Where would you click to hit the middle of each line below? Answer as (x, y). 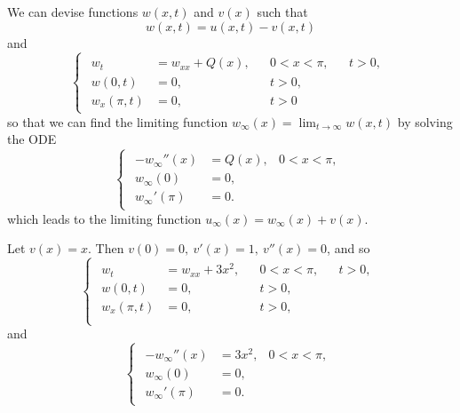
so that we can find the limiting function (118, 121)
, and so (349, 248)
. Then (106, 248)
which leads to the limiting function (104, 218)
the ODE (32, 139)
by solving (425, 121)
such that (282, 12)
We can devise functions (73, 12)
